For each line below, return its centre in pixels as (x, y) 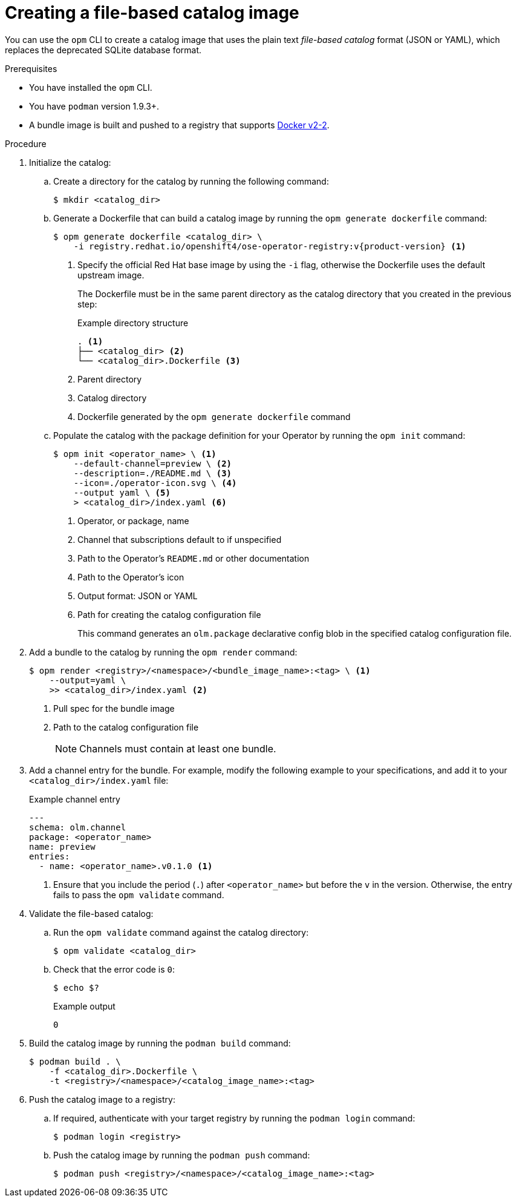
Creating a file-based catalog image (152, 13)
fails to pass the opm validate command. (139, 895)
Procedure (26, 143)
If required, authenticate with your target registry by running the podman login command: (234, 1118)
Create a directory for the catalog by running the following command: (191, 181)
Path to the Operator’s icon (131, 577)
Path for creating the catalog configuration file (169, 614)
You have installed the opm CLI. (91, 87)
